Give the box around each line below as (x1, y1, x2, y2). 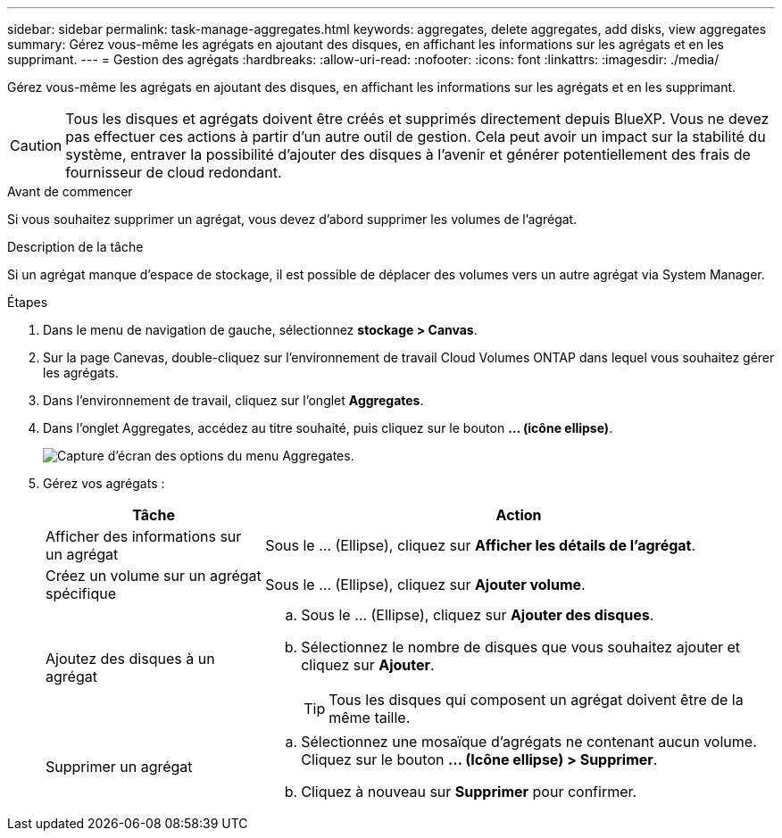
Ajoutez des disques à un (46, 650, 215, 668)
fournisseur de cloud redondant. (65, 163, 282, 181)
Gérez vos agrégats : (43, 476, 165, 491)
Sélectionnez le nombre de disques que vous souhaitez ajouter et (301, 638, 741, 656)
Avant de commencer (7, 184, 133, 199)
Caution (10, 137, 62, 154)
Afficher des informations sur (46, 527, 242, 545)
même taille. (329, 709, 411, 726)
